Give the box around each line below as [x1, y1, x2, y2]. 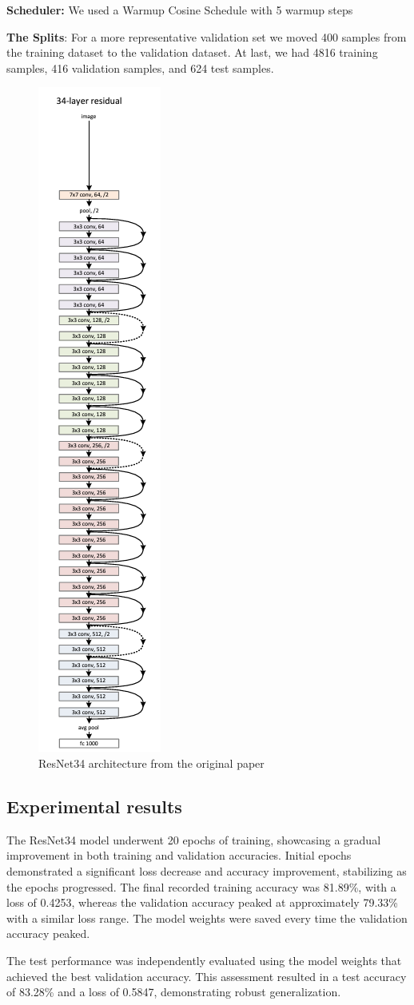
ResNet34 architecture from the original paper [38, 754, 265, 771]
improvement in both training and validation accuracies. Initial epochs [6, 847, 352, 864]
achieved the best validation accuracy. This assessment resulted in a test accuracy [6, 967, 407, 984]
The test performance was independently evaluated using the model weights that [6, 951, 402, 968]
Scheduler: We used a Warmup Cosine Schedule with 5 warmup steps [6, 2, 353, 18]
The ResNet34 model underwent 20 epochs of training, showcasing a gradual [6, 831, 381, 848]
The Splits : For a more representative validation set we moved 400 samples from [6, 28, 407, 45]
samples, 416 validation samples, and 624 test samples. [6, 59, 274, 76]
